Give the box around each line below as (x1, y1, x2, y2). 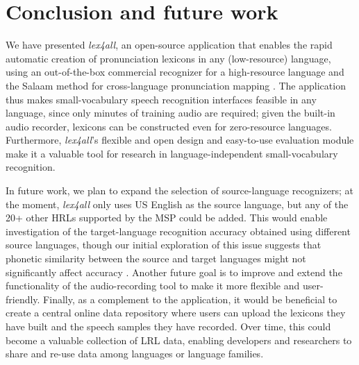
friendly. (6, 291, 40, 306)
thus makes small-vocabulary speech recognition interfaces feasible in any (6, 92, 317, 106)
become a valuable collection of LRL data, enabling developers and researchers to (6, 332, 352, 347)
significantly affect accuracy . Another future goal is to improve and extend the (6, 264, 342, 279)
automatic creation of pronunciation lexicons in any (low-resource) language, (6, 51, 331, 65)
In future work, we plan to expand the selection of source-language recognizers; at (6, 183, 353, 198)
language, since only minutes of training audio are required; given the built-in (6, 105, 335, 120)
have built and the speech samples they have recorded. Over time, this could (6, 319, 331, 333)
